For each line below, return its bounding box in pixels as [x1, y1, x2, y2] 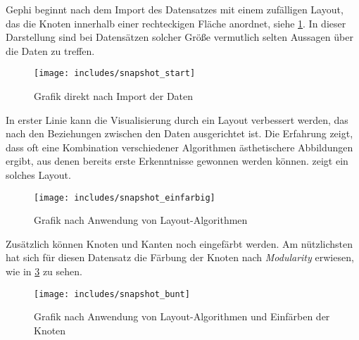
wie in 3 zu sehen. [6, 264, 82, 279]
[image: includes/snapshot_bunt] [34, 289, 190, 299]
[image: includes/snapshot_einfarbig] [34, 192, 215, 203]
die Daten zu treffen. [6, 43, 95, 58]
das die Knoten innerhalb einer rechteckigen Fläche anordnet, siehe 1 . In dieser [6, 15, 346, 30]
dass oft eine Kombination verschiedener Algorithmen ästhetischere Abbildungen [6, 139, 353, 154]
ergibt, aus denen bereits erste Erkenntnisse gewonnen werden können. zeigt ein [6, 153, 348, 168]
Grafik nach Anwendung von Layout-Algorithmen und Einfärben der [34, 309, 330, 324]
